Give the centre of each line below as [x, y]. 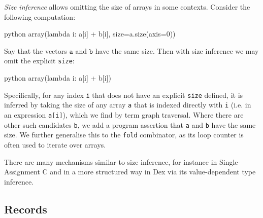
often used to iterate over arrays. [55, 144]
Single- [230, 161]
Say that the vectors [36, 50]
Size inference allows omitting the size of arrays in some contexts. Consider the [127, 7]
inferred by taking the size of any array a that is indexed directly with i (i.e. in [128, 105]
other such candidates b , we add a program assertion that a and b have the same [130, 124]
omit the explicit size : [39, 61]
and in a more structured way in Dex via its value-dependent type [153, 172]
